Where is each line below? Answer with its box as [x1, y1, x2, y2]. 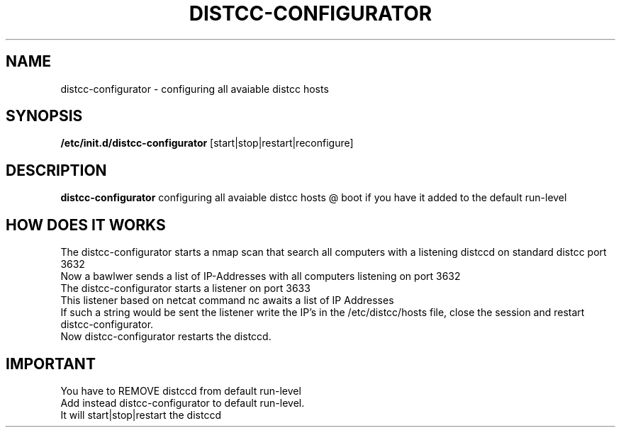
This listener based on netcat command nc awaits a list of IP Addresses [60, 294, 394, 307]
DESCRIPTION [6, 161, 107, 179]
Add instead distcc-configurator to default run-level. [60, 396, 305, 409]
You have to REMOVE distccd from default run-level [60, 384, 301, 397]
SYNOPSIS [6, 107, 83, 125]
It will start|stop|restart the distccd [60, 408, 221, 421]
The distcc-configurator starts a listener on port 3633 [60, 282, 310, 295]
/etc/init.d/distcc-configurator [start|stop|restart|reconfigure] [60, 137, 354, 150]
